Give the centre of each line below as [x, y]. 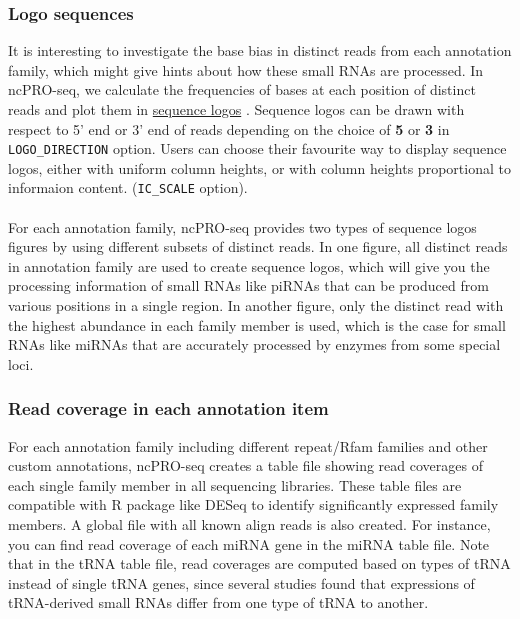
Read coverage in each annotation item [168, 408]
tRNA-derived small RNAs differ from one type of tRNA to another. [218, 602]
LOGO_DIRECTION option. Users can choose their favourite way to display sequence [257, 148]
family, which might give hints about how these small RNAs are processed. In [246, 69]
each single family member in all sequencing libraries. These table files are [235, 484]
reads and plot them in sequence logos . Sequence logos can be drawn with [236, 109]
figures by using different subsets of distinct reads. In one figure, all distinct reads [258, 246]
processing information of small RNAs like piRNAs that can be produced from [248, 285]
